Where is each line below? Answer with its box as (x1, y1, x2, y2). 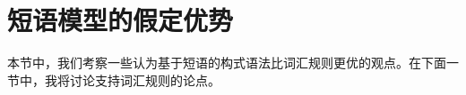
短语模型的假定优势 (7, 2, 234, 38)
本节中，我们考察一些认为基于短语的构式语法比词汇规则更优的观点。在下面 (7, 53, 446, 72)
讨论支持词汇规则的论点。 (69, 70, 220, 89)
